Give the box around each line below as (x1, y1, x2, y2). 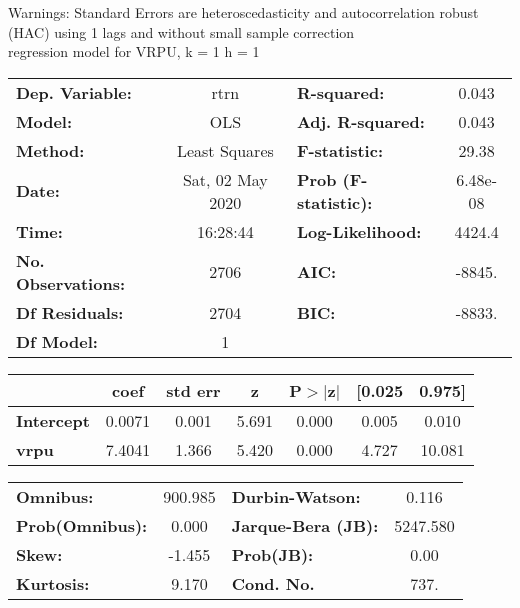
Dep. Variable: (16, 80, 132, 104)
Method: (16, 138, 85, 162)
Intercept (16, 408, 90, 432)
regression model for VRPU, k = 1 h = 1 (8, 41, 260, 62)
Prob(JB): (231, 542, 314, 566)
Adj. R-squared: (296, 109, 425, 133)
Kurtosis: (16, 571, 90, 595)
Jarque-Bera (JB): (231, 513, 379, 537)
